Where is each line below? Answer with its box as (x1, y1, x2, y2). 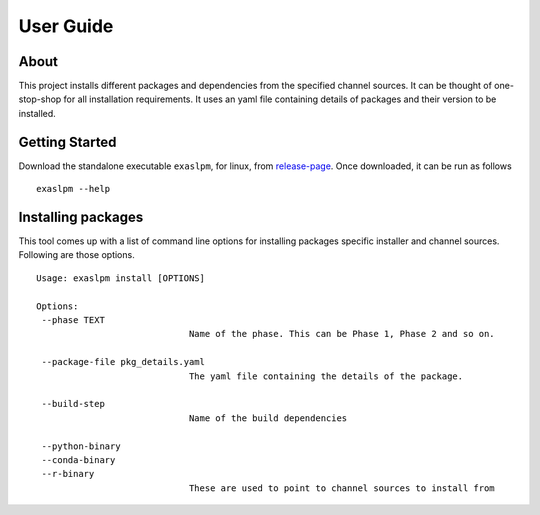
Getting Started (18, 133, 117, 150)
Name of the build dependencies (188, 412, 348, 424)
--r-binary (41, 468, 95, 480)
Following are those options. (18, 249, 135, 261)
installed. (18, 107, 57, 119)
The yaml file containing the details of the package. (188, 370, 464, 382)
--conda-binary (41, 454, 116, 465)
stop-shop (18, 93, 62, 105)
